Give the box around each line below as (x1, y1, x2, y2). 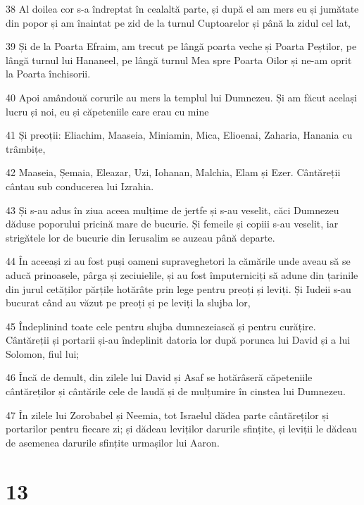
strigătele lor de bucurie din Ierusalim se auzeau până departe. (6, 230, 275, 244)
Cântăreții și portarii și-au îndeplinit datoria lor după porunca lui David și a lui (6, 332, 351, 347)
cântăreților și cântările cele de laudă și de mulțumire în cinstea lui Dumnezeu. (6, 384, 346, 399)
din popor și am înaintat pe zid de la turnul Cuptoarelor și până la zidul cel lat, (6, 15, 351, 30)
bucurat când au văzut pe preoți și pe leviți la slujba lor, (6, 295, 251, 310)
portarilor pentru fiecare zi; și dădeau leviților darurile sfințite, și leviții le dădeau (6, 421, 358, 436)
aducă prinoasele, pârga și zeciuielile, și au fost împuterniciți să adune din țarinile (6, 267, 358, 282)
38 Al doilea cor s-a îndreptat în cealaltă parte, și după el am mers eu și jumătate (6, 1, 359, 15)
